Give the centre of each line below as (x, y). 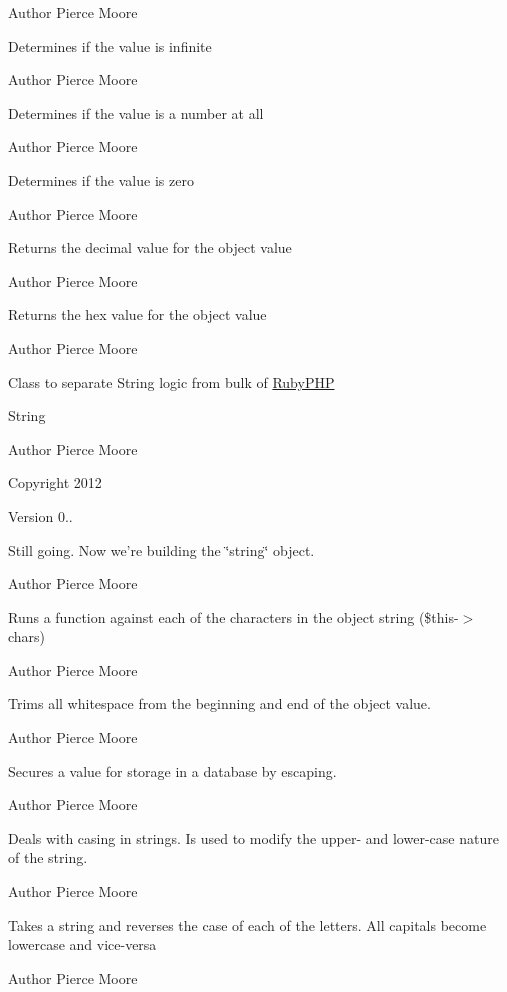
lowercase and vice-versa (82, 944)
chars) (27, 636)
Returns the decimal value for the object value (150, 247)
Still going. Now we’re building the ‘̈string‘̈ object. (161, 549)
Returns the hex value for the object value (137, 314)
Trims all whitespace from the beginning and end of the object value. (219, 703)
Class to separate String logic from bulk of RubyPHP (171, 381)
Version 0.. (40, 515)
